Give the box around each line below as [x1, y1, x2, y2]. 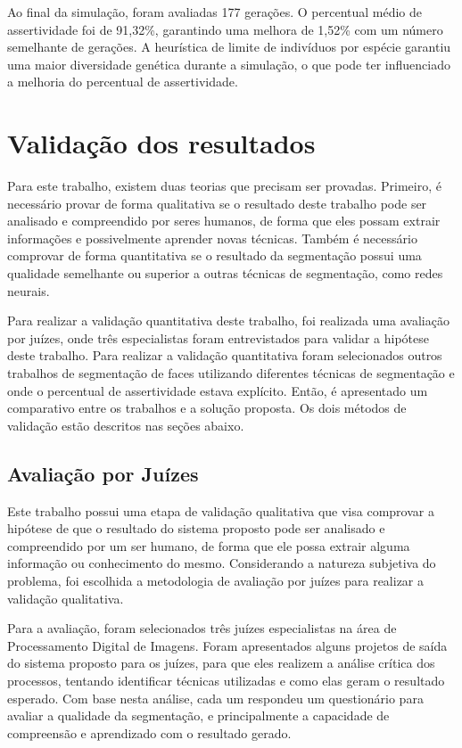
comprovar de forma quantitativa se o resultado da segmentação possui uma [7, 246, 422, 265]
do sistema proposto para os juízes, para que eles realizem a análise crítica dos [7, 653, 435, 672]
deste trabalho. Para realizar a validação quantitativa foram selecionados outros [7, 346, 442, 365]
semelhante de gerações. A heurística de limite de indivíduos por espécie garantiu [7, 37, 451, 56]
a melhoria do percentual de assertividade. [7, 72, 238, 91]
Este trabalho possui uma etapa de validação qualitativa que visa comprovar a [7, 501, 434, 520]
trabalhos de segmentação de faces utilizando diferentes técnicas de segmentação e [7, 364, 455, 382]
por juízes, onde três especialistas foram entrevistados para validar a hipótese [7, 328, 429, 347]
